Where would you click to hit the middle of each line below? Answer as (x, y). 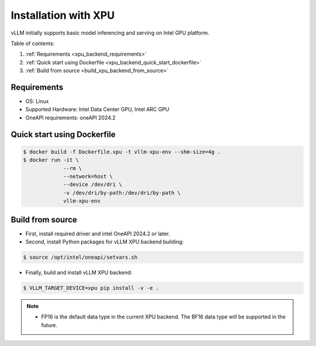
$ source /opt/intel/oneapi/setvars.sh (80, 257)
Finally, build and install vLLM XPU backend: (79, 273)
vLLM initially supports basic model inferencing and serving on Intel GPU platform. (110, 33)
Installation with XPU (63, 15)
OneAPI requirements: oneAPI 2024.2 (71, 118)
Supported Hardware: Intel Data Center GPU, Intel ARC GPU (97, 109)
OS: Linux (37, 101)
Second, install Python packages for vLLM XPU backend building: (105, 242)
